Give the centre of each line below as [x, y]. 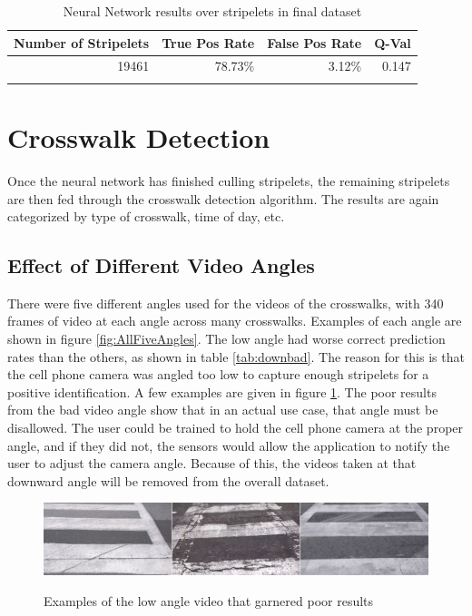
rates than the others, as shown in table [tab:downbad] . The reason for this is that [236, 356]
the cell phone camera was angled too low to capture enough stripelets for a [218, 374]
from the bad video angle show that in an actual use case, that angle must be [223, 410]
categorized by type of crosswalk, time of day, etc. [146, 216]
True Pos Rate [208, 42]
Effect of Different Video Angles [161, 265]
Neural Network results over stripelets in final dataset [212, 11]
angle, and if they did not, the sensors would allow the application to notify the [229, 445]
